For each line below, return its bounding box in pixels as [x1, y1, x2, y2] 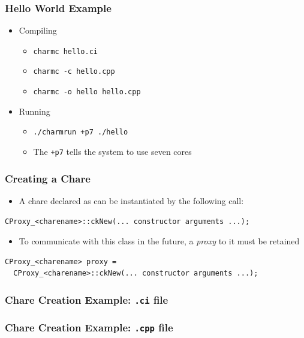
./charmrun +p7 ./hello [33, 128, 128, 137]
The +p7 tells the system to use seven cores [33, 145, 192, 158]
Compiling [19, 24, 57, 37]
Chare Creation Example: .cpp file [5, 320, 173, 335]
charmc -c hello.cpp [33, 67, 115, 76]
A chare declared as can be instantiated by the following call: [19, 194, 244, 207]
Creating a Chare [5, 171, 91, 186]
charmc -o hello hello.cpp [33, 88, 141, 97]
